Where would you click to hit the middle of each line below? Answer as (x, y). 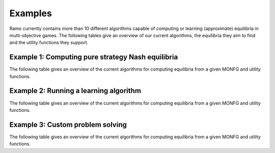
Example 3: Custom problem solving (68, 125)
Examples (31, 13)
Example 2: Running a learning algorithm (75, 91)
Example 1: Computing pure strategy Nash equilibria (94, 57)
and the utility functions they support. (49, 43)
